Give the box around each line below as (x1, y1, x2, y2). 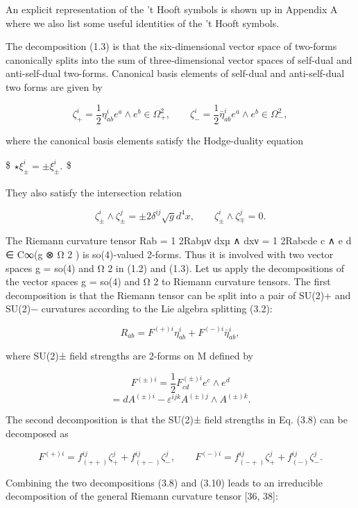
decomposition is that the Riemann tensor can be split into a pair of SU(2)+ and (6, 287, 351, 302)
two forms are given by (6, 79, 103, 94)
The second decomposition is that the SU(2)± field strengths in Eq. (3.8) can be (6, 412, 348, 427)
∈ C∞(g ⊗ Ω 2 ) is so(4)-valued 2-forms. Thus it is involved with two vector (6, 247, 334, 262)
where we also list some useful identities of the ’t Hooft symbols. (6, 15, 280, 30)
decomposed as (6, 426, 69, 441)
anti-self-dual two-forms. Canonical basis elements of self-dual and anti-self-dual (6, 66, 345, 81)
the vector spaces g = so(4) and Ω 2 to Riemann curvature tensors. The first (6, 274, 331, 289)
